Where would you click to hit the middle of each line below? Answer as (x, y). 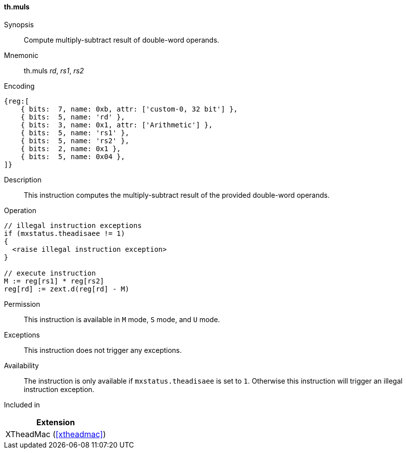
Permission (22, 304)
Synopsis (19, 24)
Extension (56, 422)
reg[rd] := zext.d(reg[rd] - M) (67, 289)
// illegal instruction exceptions (73, 225)
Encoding (19, 86)
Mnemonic (21, 55)
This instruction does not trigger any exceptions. (103, 350)
